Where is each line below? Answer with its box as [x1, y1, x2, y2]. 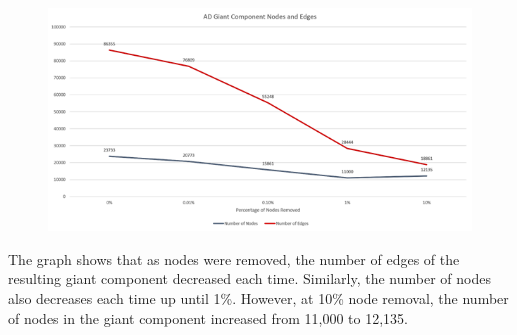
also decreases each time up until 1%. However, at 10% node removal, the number [8, 288, 509, 309]
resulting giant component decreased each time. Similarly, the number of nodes [8, 268, 491, 289]
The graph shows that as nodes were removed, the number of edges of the [8, 248, 460, 269]
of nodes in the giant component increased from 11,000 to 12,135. [8, 307, 409, 328]
